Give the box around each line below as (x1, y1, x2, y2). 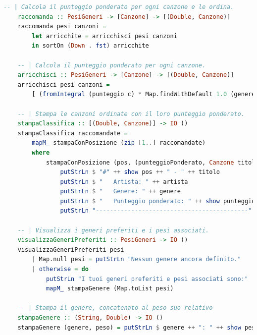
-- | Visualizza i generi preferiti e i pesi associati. (17, 226, 209, 234)
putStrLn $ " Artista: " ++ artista (60, 178, 188, 185)
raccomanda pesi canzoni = (17, 23, 106, 30)
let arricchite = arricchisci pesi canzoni (32, 32, 177, 40)
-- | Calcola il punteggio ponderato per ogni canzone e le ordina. (3, 3, 234, 10)
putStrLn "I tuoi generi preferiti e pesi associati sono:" (46, 275, 248, 282)
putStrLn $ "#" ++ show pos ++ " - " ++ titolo (60, 168, 220, 176)
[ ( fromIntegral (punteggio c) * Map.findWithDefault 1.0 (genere (32, 91, 256, 98)
